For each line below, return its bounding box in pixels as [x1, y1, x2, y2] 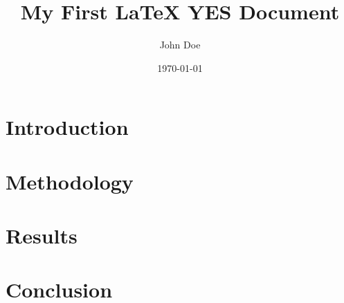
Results [6, 221, 78, 250]
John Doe [159, 37, 201, 52]
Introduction [6, 113, 129, 141]
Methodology [6, 167, 134, 195]
